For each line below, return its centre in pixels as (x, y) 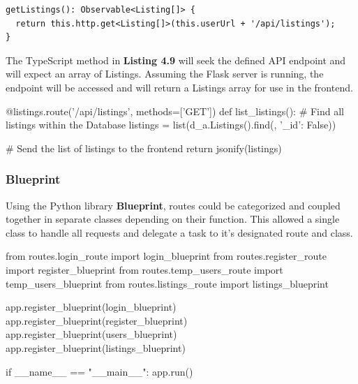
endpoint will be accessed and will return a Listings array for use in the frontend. (179, 87)
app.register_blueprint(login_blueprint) (91, 307)
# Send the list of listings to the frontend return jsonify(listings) (144, 148)
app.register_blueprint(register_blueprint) (97, 320)
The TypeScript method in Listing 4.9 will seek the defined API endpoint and (176, 60)
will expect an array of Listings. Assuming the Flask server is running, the (165, 74)
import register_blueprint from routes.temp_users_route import (144, 269)
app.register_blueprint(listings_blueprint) (96, 347)
